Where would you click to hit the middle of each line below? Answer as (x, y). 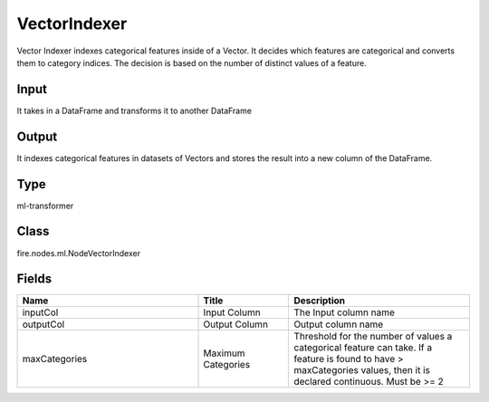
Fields (34, 279)
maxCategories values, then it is (362, 370)
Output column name (339, 324)
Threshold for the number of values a (373, 337)
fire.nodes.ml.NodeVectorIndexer (78, 253)
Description (320, 301)
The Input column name (345, 312)
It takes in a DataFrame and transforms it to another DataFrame (134, 110)
